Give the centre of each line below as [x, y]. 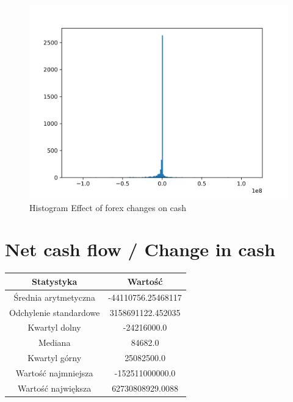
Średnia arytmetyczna [54, 297]
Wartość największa [54, 388]
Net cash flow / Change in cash [140, 249]
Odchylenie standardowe [55, 312]
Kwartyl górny [55, 358]
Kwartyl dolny [54, 327]
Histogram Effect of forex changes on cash [108, 207]
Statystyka [54, 281]
